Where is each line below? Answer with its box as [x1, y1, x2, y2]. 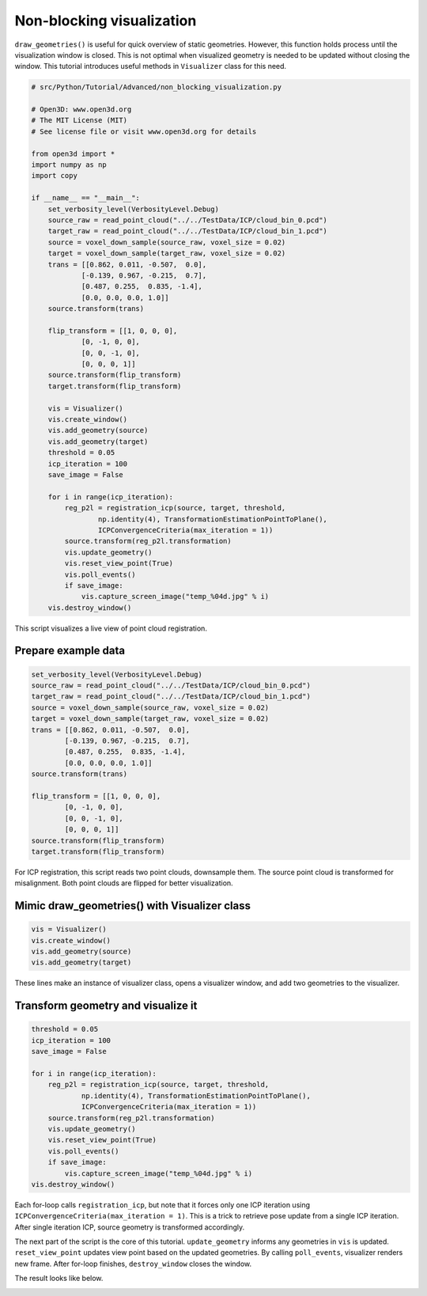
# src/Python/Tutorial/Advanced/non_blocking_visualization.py [31, 83, 282, 92]
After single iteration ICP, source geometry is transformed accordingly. [14, 1222, 245, 1232]
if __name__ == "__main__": [31, 194, 140, 203]
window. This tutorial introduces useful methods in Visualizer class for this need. [14, 62, 287, 71]
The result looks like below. [14, 1274, 104, 1283]
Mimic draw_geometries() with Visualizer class [14, 899, 251, 913]
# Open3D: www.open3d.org [31, 105, 132, 114]
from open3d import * [31, 149, 115, 158]
